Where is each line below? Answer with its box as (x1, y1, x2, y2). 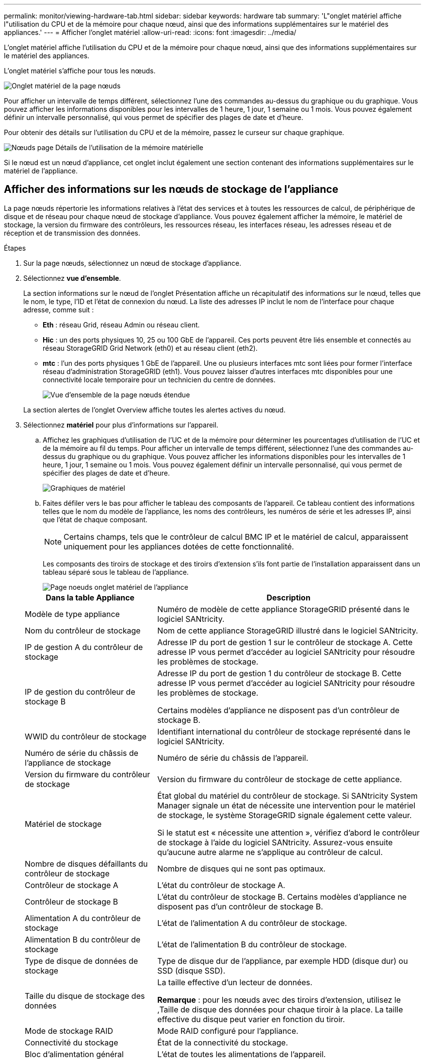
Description (266, 592, 311, 602)
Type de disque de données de (25, 956, 138, 966)
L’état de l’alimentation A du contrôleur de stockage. (157, 918, 347, 928)
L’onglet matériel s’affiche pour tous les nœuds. (4, 67, 156, 75)
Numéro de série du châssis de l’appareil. (157, 753, 309, 763)
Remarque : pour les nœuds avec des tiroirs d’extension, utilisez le (157, 994, 401, 1005)
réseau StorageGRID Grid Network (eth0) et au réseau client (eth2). (43, 343, 258, 352)
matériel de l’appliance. (4, 167, 78, 175)
